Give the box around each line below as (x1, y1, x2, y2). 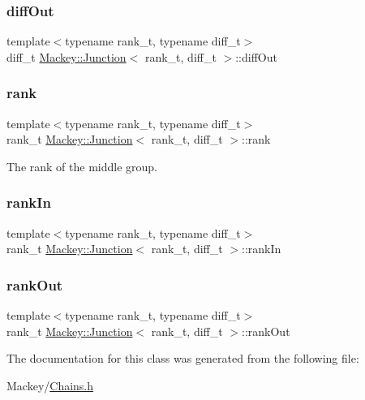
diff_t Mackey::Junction (6, 48, 127, 65)
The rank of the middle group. (6, 157, 157, 174)
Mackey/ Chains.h (6, 376, 94, 394)
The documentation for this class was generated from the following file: (6, 350, 359, 367)
